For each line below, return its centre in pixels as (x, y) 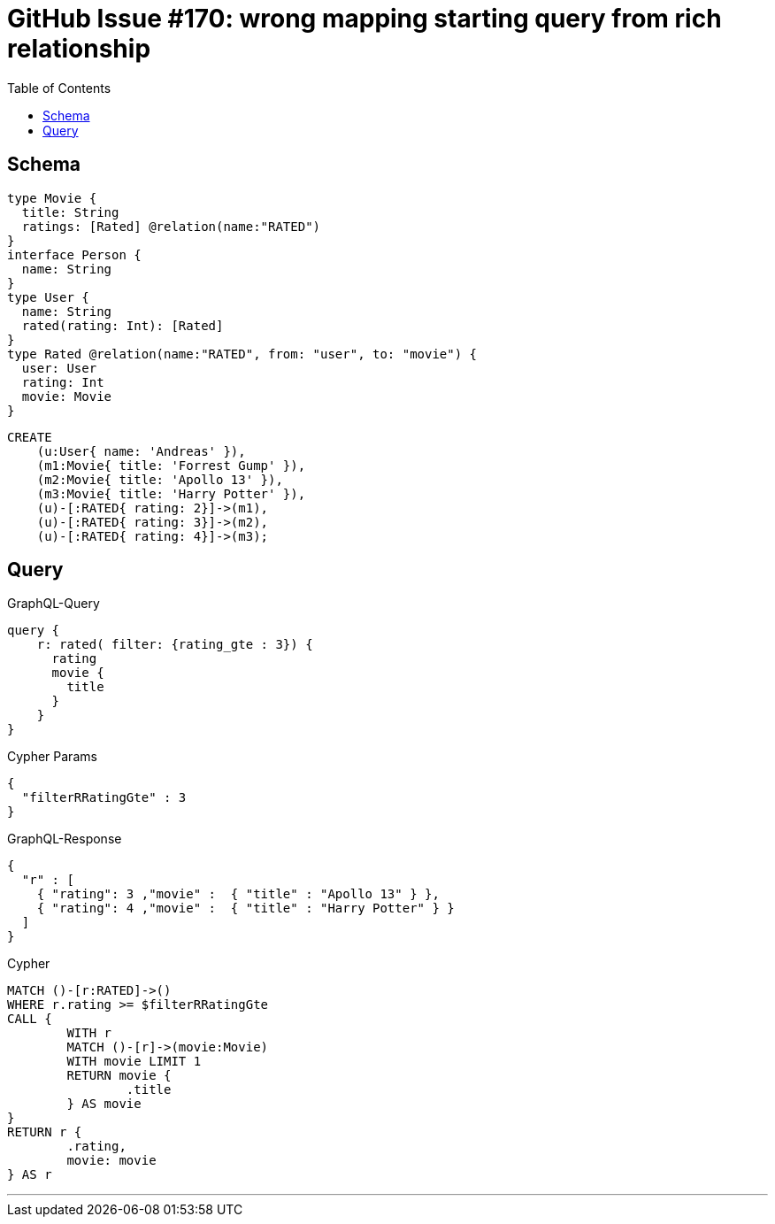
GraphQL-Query (54, 604)
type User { (48, 297)
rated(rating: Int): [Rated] (123, 325)
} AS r (30, 1175)
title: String (70, 212)
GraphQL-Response (65, 839)
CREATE (30, 437)
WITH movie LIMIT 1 (134, 1062)
